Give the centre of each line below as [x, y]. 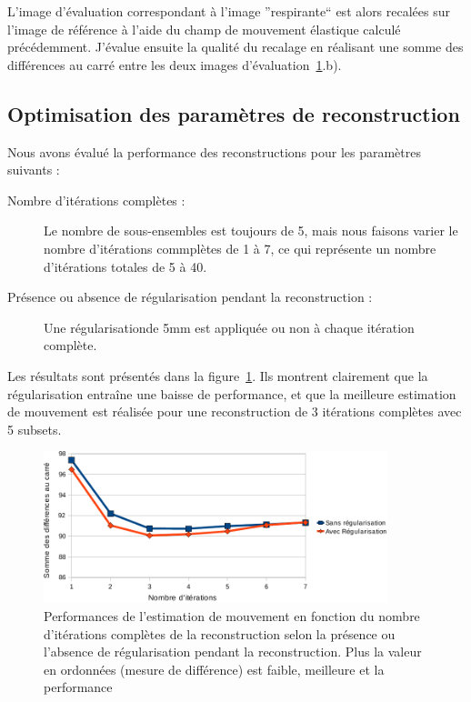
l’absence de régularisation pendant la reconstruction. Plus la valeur [233, 652]
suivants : [34, 170]
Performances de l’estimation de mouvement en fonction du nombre [232, 615]
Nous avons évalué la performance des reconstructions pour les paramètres [214, 151]
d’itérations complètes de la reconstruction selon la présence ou [220, 633]
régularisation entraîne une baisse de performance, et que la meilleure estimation [232, 393]
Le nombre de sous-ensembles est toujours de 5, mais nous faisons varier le [251, 231]
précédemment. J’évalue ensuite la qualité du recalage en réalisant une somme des [235, 47]
